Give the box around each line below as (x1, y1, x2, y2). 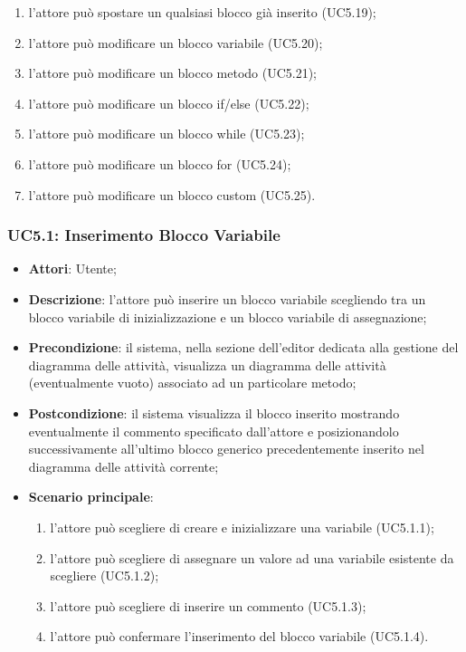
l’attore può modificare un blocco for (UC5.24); (28, 154, 291, 173)
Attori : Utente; (28, 259, 117, 278)
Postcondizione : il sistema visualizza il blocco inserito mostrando (28, 403, 400, 422)
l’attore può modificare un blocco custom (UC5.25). (28, 185, 316, 204)
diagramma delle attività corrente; (28, 456, 219, 475)
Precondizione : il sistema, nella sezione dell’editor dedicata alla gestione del (28, 338, 459, 357)
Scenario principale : (28, 487, 154, 506)
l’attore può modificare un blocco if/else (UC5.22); (28, 93, 309, 112)
